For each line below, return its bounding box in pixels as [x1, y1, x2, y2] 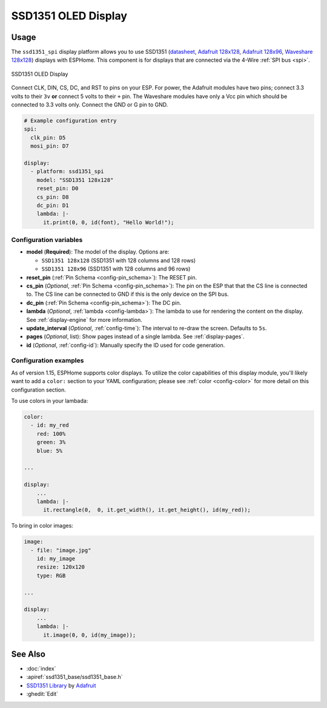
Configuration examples [11, 356, 84, 365]
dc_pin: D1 [36, 202, 69, 209]
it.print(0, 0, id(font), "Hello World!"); [43, 218, 174, 226]
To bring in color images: [11, 522, 74, 529]
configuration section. [11, 386, 67, 393]
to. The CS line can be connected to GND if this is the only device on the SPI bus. [26, 290, 230, 298]
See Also [11, 649, 45, 659]
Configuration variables [11, 236, 83, 244]
